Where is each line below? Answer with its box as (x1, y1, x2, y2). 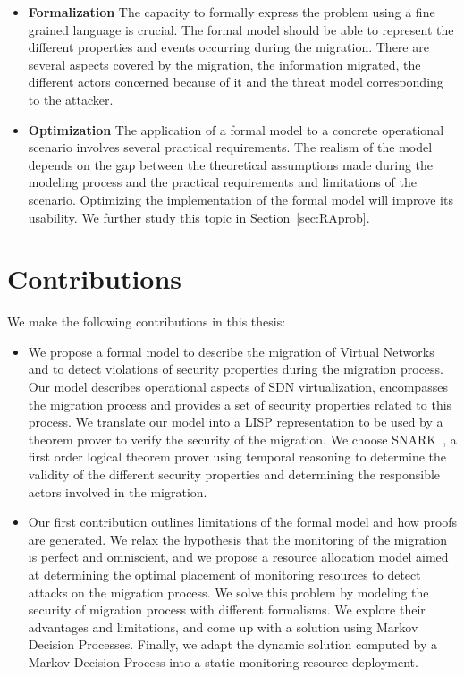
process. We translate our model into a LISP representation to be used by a (28, 412, 443, 431)
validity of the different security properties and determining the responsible (28, 465, 441, 483)
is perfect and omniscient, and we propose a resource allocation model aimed (28, 547, 449, 566)
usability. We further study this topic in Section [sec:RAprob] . (28, 207, 370, 226)
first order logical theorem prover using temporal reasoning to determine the (28, 447, 447, 466)
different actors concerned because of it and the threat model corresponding (28, 72, 443, 91)
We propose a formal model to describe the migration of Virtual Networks (28, 342, 434, 360)
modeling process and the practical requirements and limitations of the (28, 173, 417, 191)
